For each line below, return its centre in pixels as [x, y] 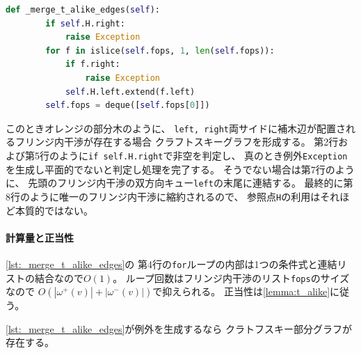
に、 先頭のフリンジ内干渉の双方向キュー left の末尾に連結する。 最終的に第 [179, 183]
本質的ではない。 [54, 210]
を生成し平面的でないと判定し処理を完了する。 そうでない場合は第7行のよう [180, 169]
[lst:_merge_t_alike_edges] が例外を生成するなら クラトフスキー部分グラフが [179, 328]
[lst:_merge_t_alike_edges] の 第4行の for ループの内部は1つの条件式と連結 [171, 264]
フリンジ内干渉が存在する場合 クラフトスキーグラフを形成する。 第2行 [177, 142]
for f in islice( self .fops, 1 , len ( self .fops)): [160, 50]
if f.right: [93, 64]
